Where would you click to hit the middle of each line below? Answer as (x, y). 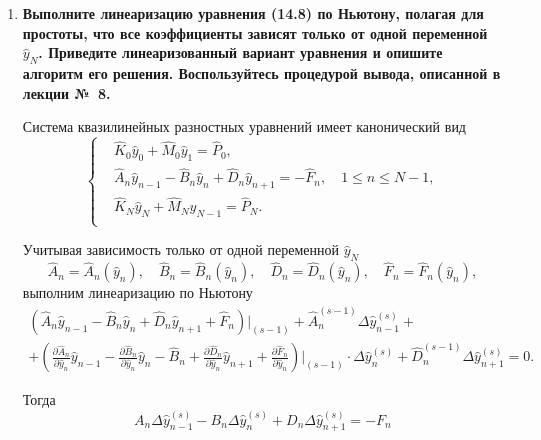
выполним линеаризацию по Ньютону (137, 292)
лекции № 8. (66, 92)
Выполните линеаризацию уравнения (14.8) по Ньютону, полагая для (253, 13)
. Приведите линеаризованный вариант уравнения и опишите (240, 52)
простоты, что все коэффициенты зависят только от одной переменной (255, 32)
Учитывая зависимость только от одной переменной (180, 249)
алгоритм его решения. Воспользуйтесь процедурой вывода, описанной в (261, 72)
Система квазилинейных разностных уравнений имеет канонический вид (244, 126)
